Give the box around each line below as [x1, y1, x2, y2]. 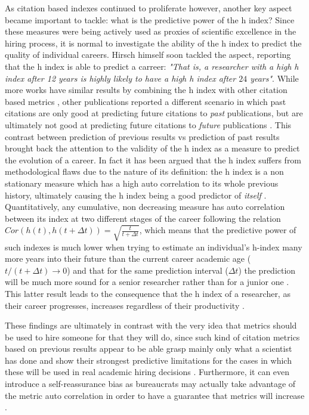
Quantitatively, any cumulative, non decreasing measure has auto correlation [5, 200, 285, 213]
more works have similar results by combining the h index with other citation [5, 83, 288, 96]
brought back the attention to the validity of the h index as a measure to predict [5, 142, 300, 154]
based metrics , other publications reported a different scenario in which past [5, 95, 286, 107]
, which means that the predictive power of [139, 224, 296, 236]
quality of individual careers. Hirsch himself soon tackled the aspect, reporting [5, 48, 291, 61]
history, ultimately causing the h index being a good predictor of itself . [5, 188, 267, 201]
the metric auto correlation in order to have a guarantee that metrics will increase [5, 389, 305, 401]
